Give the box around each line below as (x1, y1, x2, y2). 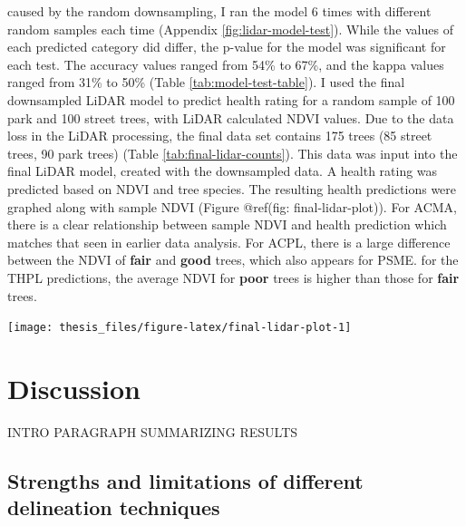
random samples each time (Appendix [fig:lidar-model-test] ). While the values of (7, 19, 453, 38)
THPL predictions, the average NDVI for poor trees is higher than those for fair (7, 268, 460, 287)
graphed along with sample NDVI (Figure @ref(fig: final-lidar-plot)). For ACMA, (7, 197, 457, 216)
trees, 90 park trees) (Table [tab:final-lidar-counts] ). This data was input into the (7, 143, 458, 162)
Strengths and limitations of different (7, 466, 364, 494)
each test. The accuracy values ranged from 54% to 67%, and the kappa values (7, 54, 444, 73)
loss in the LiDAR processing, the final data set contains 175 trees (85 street (7, 126, 432, 145)
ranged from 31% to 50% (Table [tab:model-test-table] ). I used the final (7, 73, 405, 92)
